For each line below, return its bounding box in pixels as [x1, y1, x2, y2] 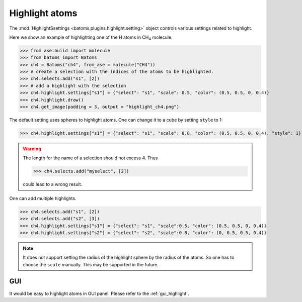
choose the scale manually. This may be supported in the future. [23, 261, 159, 267]
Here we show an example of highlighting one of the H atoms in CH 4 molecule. [9, 34, 173, 41]
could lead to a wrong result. [23, 181, 83, 187]
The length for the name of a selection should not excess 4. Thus [23, 155, 158, 161]
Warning [23, 146, 41, 152]
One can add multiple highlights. [9, 195, 77, 201]
